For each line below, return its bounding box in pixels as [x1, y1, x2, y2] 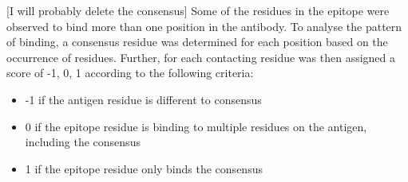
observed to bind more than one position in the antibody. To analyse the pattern [6, 17, 402, 34]
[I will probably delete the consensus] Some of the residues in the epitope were [6, 2, 390, 18]
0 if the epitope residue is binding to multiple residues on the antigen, [25, 118, 367, 134]
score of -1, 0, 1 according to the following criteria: [6, 64, 254, 81]
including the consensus [25, 134, 141, 150]
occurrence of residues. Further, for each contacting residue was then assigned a [6, 48, 396, 65]
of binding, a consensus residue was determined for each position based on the [6, 33, 388, 50]
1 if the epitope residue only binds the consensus [25, 160, 263, 176]
